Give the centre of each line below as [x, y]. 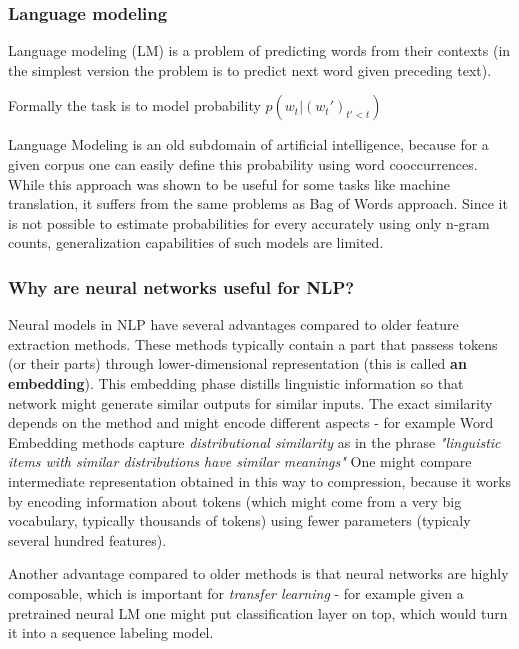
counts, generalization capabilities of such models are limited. [196, 242]
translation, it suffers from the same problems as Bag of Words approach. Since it [258, 203]
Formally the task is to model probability [134, 105]
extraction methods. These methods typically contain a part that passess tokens [253, 343]
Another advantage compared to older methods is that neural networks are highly [258, 573]
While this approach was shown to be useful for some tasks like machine [229, 183]
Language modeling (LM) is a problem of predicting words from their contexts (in [259, 50]
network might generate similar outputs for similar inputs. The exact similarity [250, 402]
